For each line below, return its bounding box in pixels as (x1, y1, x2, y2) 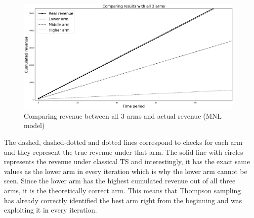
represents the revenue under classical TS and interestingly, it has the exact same (4, 156, 250, 167)
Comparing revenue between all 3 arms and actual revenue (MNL (24, 110, 222, 121)
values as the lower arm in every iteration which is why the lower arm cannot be (4, 166, 247, 176)
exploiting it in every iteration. (4, 205, 97, 215)
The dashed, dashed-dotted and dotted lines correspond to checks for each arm (4, 136, 243, 147)
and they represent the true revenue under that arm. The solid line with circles (4, 146, 243, 157)
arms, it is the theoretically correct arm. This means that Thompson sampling (4, 185, 241, 195)
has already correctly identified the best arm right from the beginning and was (4, 195, 242, 205)
